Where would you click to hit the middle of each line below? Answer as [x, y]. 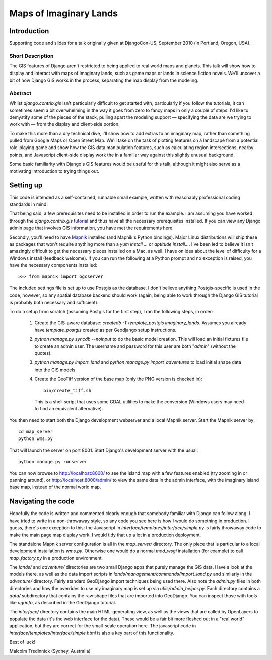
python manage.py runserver [53, 462]
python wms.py [36, 439]
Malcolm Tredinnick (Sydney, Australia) [50, 651]
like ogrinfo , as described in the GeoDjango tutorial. [63, 603]
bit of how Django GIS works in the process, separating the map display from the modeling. [104, 80]
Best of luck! [22, 642]
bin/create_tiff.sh [67, 390]
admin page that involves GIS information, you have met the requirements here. [91, 228]
